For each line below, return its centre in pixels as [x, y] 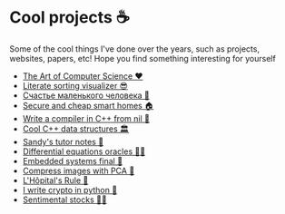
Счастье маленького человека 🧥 [86, 95]
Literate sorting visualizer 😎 [75, 85]
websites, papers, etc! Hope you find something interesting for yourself [143, 58]
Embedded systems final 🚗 [73, 160]
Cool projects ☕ [69, 18]
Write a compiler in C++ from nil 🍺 [86, 118]
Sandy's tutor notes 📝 [63, 141]
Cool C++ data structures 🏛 [76, 129]
